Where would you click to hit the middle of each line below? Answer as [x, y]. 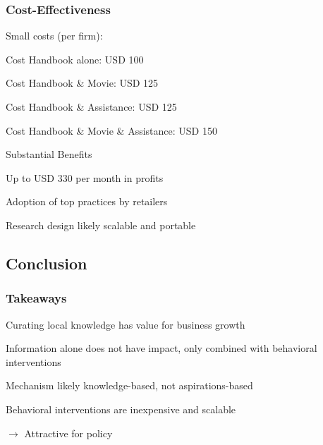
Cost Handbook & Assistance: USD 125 [91, 106]
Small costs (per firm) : [54, 36]
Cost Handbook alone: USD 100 [75, 59]
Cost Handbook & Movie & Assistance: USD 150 [111, 130]
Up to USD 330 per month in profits [85, 177]
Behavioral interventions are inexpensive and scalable [121, 409]
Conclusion [47, 263]
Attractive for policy [68, 433]
